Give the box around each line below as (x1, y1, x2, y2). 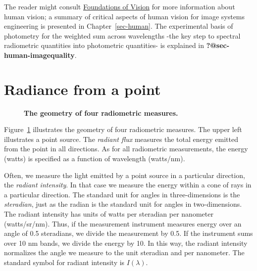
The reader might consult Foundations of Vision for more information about (4, 1, 235, 11)
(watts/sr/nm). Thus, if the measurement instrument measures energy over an (4, 218, 242, 228)
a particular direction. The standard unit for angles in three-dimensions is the (4, 189, 240, 199)
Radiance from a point (4, 79, 161, 99)
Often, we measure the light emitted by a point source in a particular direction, (4, 170, 245, 180)
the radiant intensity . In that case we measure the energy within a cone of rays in (4, 180, 252, 190)
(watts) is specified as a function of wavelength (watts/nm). (4, 153, 185, 164)
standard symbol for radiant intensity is (4, 257, 125, 267)
